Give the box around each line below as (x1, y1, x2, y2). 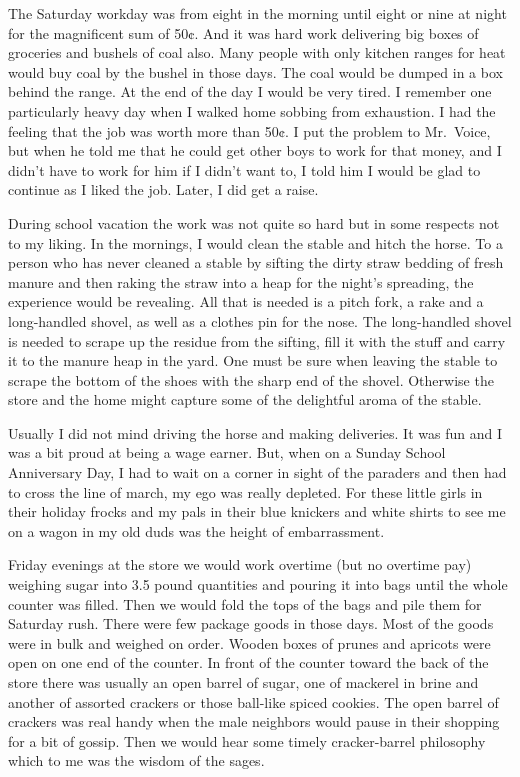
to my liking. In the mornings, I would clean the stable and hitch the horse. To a (8, 232, 503, 253)
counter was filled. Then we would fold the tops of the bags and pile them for (8, 593, 482, 614)
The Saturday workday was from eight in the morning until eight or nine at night (8, 3, 507, 23)
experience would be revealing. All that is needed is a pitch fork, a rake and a (8, 291, 484, 312)
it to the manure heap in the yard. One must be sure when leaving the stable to (8, 350, 498, 371)
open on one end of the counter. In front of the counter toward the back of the (8, 652, 489, 673)
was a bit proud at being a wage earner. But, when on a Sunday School (8, 442, 446, 463)
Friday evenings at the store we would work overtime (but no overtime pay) (8, 554, 472, 575)
